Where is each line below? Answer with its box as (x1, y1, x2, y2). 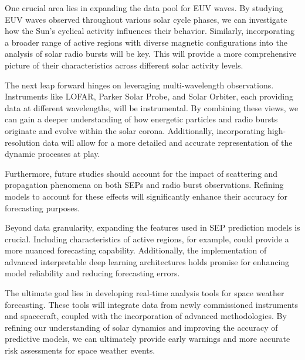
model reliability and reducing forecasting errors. (5, 267, 180, 279)
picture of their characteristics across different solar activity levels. (5, 59, 243, 71)
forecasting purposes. (5, 201, 80, 214)
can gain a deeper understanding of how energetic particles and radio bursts (5, 113, 278, 125)
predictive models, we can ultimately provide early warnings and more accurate (5, 332, 290, 345)
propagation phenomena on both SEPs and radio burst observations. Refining (5, 179, 284, 191)
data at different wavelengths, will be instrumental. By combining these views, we (5, 101, 299, 114)
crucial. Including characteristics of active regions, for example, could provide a (5, 232, 289, 245)
